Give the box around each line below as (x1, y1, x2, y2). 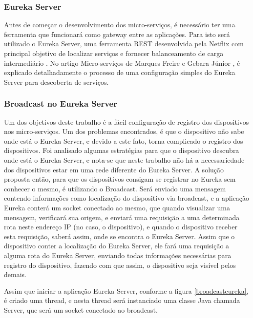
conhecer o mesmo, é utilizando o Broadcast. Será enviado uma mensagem (4, 183, 226, 193)
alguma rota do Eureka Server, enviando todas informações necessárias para (4, 250, 232, 260)
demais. (4, 269, 26, 280)
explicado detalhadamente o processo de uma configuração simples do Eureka (4, 67, 235, 77)
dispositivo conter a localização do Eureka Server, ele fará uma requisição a (4, 241, 230, 251)
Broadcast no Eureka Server (4, 97, 117, 110)
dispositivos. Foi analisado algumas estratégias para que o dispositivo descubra (4, 145, 239, 155)
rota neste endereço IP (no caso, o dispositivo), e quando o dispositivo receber (4, 222, 237, 232)
